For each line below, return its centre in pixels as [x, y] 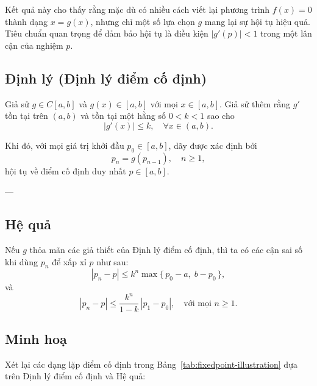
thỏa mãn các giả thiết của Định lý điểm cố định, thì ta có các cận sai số [166, 249]
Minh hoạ [36, 338]
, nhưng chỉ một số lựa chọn [143, 21]
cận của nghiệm [34, 45]
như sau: [112, 261]
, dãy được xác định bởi [213, 145]
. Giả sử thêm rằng [255, 103]
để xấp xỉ [69, 261]
